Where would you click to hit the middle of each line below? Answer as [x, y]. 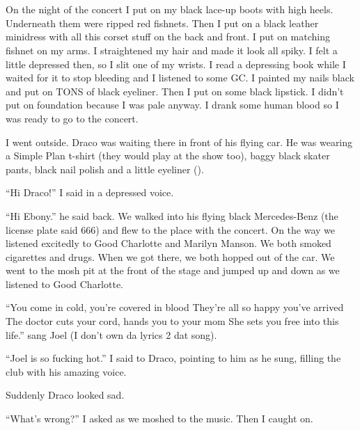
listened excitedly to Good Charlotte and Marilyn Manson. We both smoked [169, 243]
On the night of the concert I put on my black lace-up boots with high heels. [170, 9]
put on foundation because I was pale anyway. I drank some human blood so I [172, 105]
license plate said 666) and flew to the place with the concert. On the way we [171, 229]
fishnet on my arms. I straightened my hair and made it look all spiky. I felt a [172, 50]
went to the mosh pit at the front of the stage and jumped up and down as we [173, 270]
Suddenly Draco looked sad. [65, 395]
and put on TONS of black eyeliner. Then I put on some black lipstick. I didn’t [175, 91]
